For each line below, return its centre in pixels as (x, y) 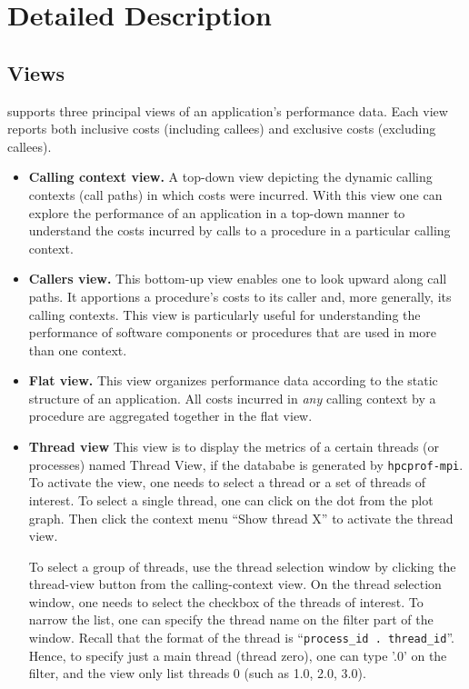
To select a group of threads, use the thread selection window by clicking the (242, 566)
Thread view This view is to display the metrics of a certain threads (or (234, 447)
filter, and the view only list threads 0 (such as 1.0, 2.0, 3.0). (197, 673)
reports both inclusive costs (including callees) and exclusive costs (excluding (222, 129)
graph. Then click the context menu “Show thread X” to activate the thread (241, 518)
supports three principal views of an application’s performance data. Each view (228, 110)
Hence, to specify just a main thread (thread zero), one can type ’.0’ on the (238, 655)
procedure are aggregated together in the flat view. (170, 416)
